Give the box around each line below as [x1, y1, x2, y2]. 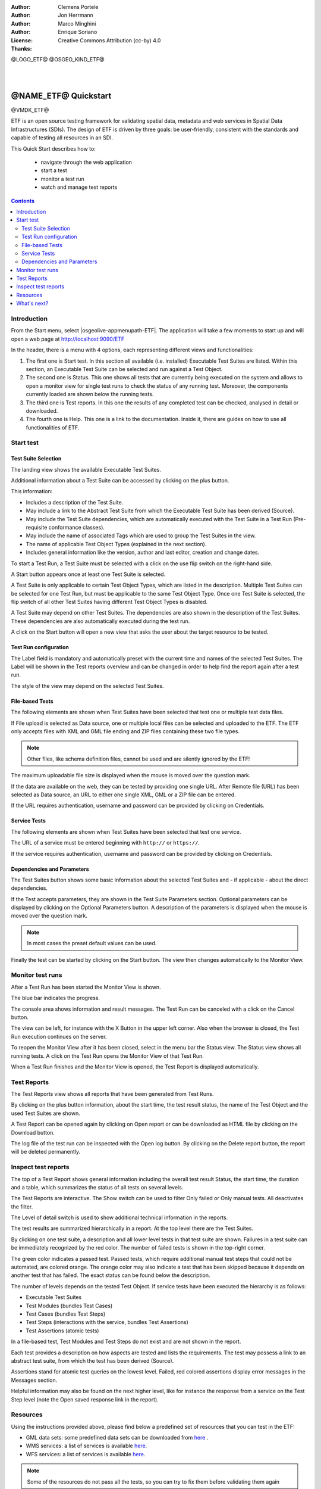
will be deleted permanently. [11, 1148, 81, 1155]
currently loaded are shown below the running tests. [26, 391, 154, 398]
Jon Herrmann [58, 12, 93, 19]
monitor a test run [40, 175, 84, 182]
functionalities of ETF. [26, 423, 80, 431]
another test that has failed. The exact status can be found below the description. [11, 1272, 210, 1279]
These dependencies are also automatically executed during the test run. [11, 617, 190, 625]
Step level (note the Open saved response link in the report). [11, 1395, 159, 1403]
